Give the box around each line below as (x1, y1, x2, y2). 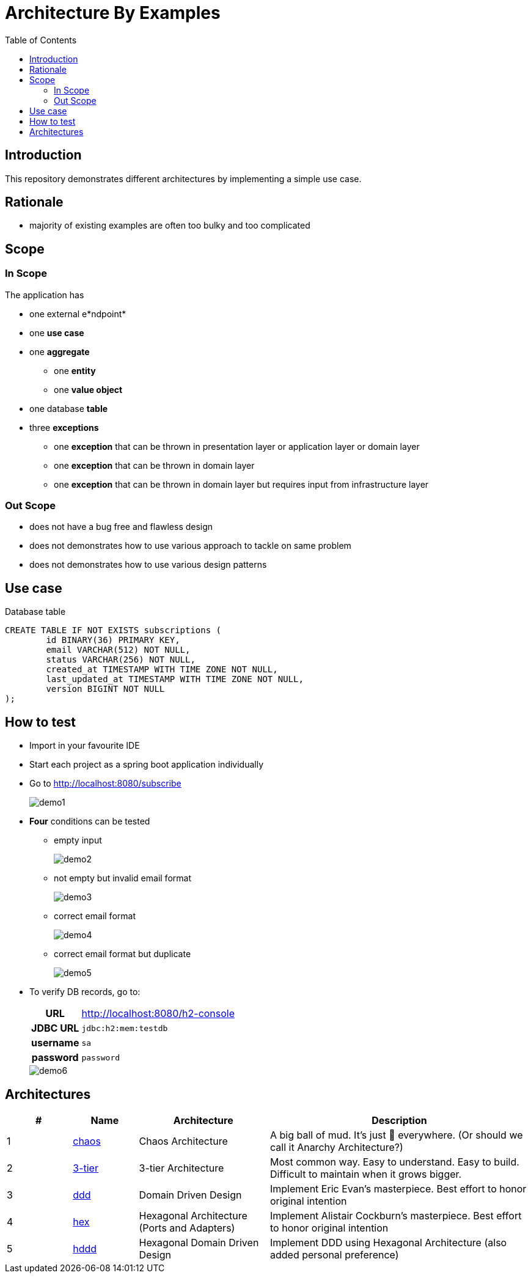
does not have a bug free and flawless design (29, 521, 213, 532)
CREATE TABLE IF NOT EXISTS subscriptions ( (5, 625, 222, 636)
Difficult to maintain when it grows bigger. (270, 1167, 462, 1180)
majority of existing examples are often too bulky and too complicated (29, 220, 310, 231)
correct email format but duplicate (54, 949, 191, 960)
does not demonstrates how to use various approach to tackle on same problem (29, 540, 351, 551)
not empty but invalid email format (54, 873, 191, 884)
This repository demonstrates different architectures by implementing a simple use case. (5, 173, 362, 184)
